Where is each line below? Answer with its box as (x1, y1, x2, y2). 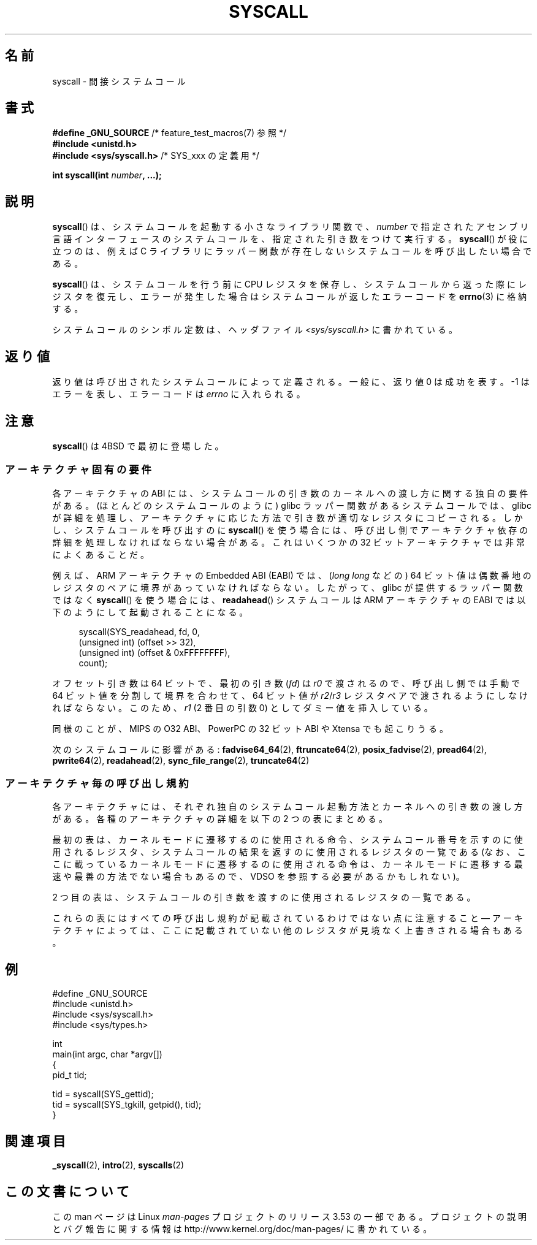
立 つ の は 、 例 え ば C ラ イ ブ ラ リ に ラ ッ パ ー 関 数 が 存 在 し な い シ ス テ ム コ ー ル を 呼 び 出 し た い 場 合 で (52, 246, 531, 257)
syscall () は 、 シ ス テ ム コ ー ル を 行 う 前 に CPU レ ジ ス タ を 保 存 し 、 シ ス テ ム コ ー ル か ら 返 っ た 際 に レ (52, 279, 527, 290)
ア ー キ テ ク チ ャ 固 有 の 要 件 (5, 463, 151, 476)
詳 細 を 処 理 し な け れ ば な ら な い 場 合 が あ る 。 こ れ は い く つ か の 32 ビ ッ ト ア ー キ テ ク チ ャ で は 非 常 (52, 536, 525, 547)
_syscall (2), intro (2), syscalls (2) (52, 1160, 185, 1171)
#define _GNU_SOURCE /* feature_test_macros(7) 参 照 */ (52, 128, 286, 139)
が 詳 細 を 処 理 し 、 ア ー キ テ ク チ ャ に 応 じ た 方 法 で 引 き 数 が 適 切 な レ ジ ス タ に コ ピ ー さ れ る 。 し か (52, 512, 523, 523)
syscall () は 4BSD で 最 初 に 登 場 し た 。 (52, 440, 224, 451)
